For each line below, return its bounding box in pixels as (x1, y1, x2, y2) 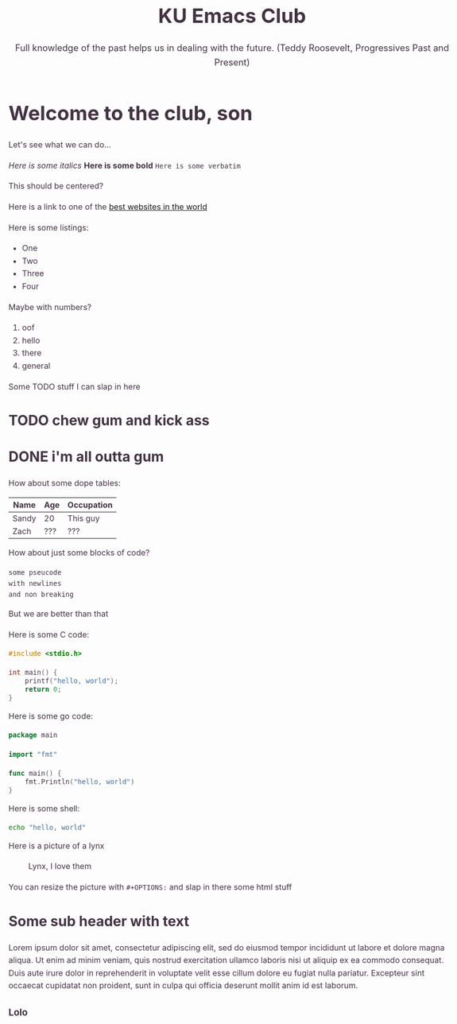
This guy (67, 513, 100, 524)
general (21, 360, 51, 371)
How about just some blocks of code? (8, 547, 150, 558)
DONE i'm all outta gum (8, 448, 165, 466)
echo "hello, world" (8, 823, 87, 832)
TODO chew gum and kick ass (8, 412, 210, 429)
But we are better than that (8, 608, 109, 619)
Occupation (67, 499, 113, 510)
